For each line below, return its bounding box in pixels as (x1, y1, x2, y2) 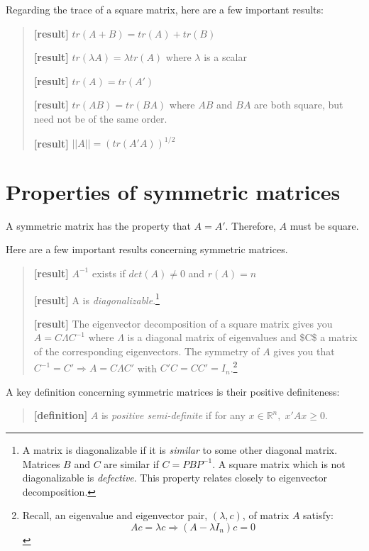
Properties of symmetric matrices (6, 177, 341, 206)
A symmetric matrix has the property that (6, 218, 191, 233)
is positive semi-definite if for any (101, 408, 246, 423)
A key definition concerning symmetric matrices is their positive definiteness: (6, 384, 340, 399)
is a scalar (204, 50, 247, 65)
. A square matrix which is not (212, 456, 346, 471)
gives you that (273, 344, 335, 358)
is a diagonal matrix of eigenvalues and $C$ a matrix (127, 330, 358, 345)
